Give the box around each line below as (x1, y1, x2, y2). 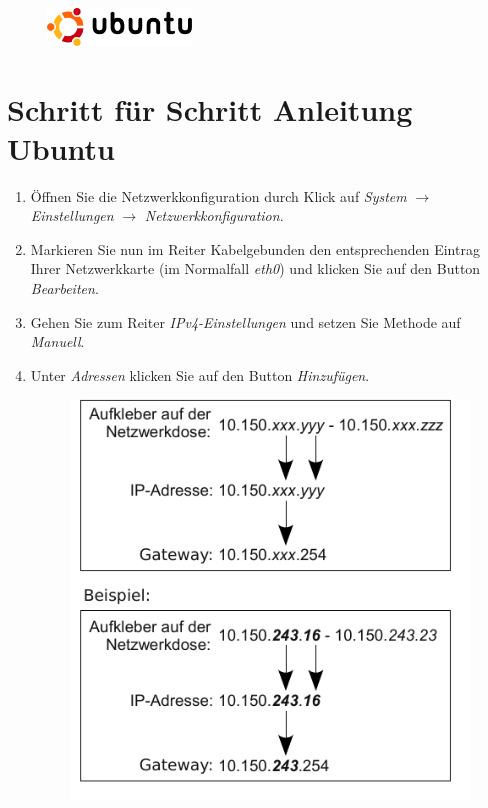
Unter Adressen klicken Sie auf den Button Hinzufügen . (30, 364, 370, 385)
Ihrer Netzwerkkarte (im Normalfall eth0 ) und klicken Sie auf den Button (30, 258, 481, 279)
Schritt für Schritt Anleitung (7, 88, 413, 129)
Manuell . (30, 331, 85, 352)
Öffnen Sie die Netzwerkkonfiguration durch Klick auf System (30, 185, 407, 206)
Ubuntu (7, 127, 115, 168)
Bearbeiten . (30, 278, 99, 299)
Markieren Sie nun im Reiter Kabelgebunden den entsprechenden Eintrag (30, 238, 480, 259)
